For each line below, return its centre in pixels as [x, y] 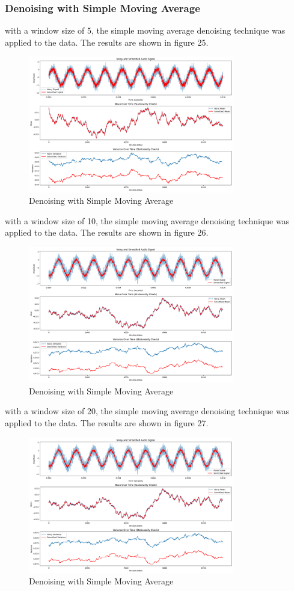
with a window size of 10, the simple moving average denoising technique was [147, 220]
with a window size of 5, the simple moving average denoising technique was [145, 30]
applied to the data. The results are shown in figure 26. [107, 232]
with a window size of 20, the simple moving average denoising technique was [147, 411]
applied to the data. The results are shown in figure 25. [107, 42]
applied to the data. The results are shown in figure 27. [107, 423]
